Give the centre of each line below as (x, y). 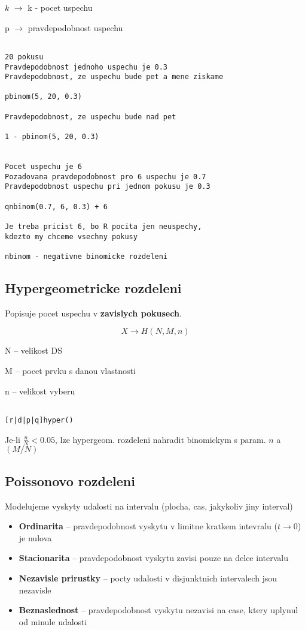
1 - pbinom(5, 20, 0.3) (52, 137)
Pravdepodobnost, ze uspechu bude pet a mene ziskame (114, 77)
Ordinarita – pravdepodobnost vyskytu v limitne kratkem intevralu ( (148, 526)
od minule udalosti (53, 621)
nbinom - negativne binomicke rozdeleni (86, 256)
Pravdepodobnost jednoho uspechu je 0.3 (86, 67)
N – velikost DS (33, 350)
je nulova (35, 537)
